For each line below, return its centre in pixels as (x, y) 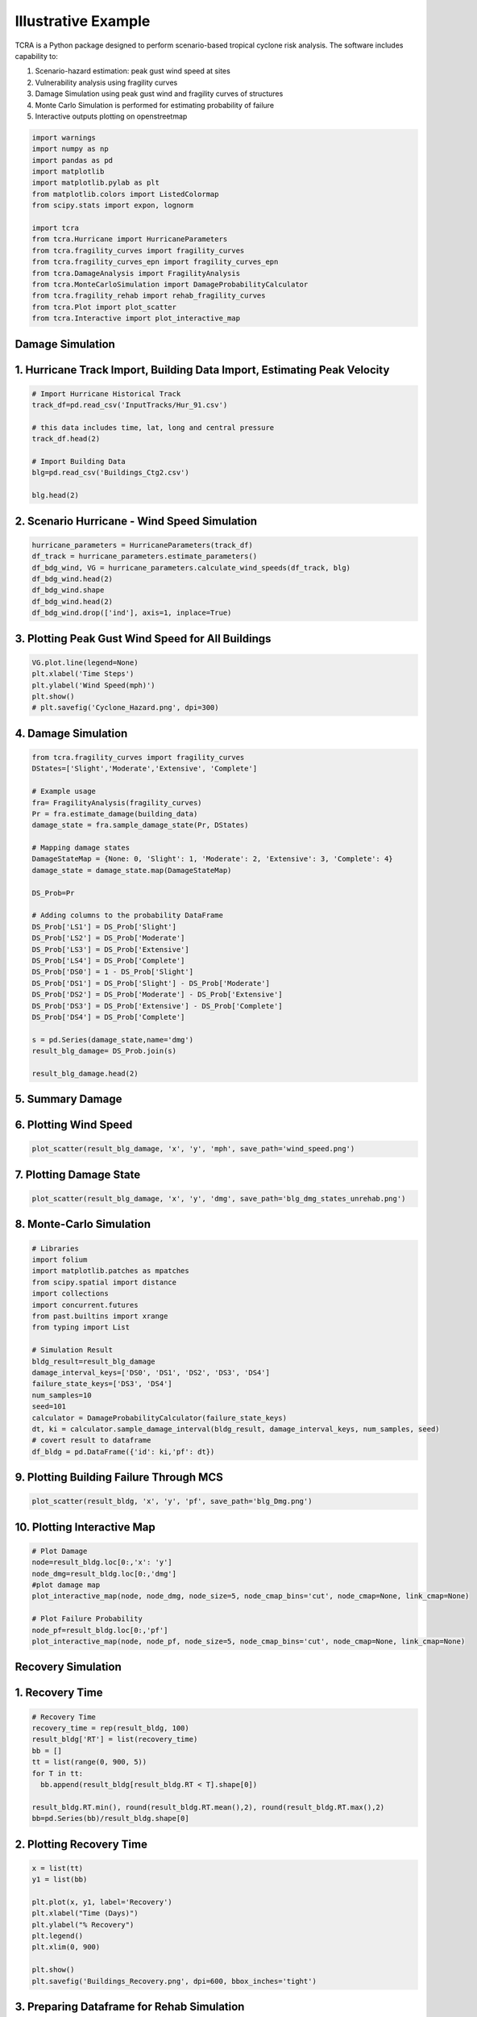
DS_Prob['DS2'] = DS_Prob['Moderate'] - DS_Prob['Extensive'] (157, 995)
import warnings (64, 138)
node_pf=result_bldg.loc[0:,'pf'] (100, 1630)
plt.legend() (58, 1936)
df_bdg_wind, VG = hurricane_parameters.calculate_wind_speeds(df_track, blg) (191, 568)
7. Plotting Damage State (78, 1174)
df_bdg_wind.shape (68, 590)
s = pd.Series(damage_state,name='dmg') (112, 1040)
